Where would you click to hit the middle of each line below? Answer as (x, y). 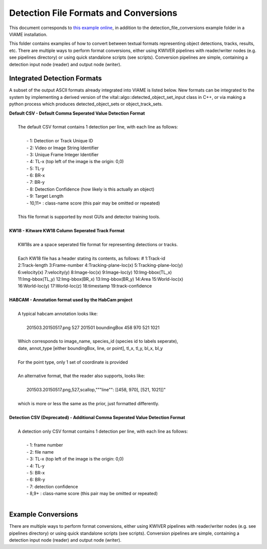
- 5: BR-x (36, 472)
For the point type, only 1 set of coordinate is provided (73, 362)
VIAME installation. (28, 34)
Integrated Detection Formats (56, 78)
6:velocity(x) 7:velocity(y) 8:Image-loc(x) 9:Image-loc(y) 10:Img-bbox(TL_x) (95, 272)
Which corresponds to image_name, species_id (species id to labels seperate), (98, 341)
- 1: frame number (45, 445)
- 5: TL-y (35, 169)
